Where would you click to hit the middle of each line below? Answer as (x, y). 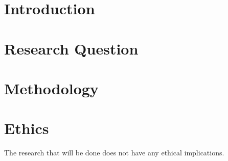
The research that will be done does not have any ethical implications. (114, 153)
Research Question (71, 48)
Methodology (51, 88)
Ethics (27, 128)
